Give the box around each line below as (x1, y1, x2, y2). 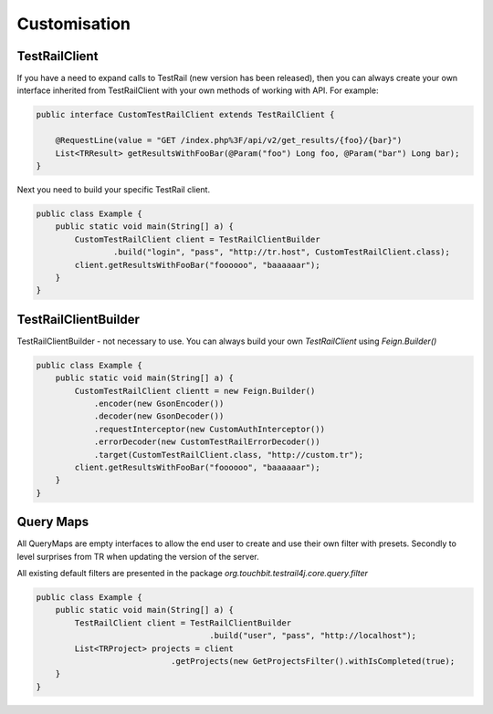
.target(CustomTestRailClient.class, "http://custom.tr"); (93, 450, 364, 460)
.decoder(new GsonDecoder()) (93, 411, 225, 421)
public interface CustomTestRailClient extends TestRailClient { (36, 109, 335, 120)
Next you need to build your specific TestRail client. (16, 183, 210, 195)
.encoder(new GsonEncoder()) (93, 398, 225, 409)
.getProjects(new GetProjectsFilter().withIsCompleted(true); (170, 656, 456, 666)
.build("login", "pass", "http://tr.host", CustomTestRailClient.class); (112, 247, 451, 257)
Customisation (16, 14, 131, 34)
